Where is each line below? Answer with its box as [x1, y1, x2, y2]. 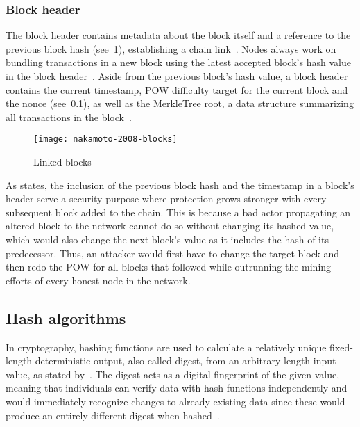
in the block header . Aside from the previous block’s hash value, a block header [6, 69, 348, 83]
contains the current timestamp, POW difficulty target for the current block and [6, 82, 348, 97]
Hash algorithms [6, 307, 126, 328]
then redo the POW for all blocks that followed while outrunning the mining [6, 259, 332, 274]
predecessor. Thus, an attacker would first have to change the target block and [6, 245, 340, 260]
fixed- [329, 339, 353, 354]
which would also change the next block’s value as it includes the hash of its [6, 232, 329, 246]
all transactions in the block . [6, 109, 132, 124]
